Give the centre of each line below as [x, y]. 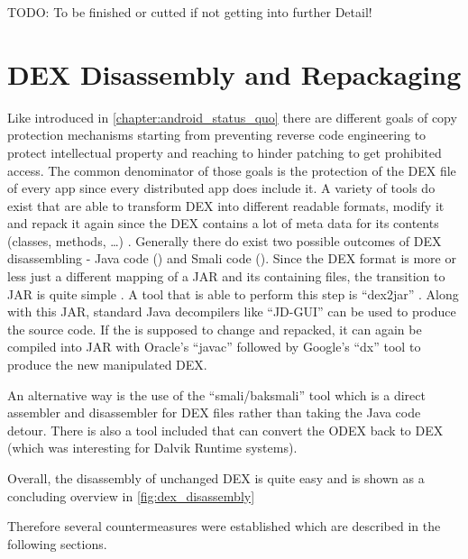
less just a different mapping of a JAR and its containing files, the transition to [226, 276]
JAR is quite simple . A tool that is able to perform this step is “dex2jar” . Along [233, 293]
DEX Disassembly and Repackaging [234, 73]
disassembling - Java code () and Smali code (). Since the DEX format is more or [232, 258]
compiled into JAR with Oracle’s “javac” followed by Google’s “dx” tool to [214, 347]
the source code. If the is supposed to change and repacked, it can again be [215, 329]
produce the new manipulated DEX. [107, 365]
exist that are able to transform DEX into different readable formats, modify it [226, 205]
